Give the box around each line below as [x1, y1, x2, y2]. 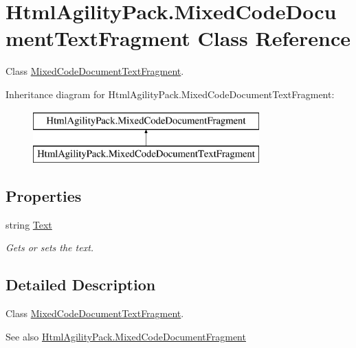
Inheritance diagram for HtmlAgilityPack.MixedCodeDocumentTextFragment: [5, 86, 335, 101]
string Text [5, 217, 52, 231]
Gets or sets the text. [5, 240, 94, 255]
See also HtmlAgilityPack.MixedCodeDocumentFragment [5, 329, 246, 343]
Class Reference [197, 24, 351, 52]
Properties [5, 185, 82, 207]
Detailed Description [5, 274, 156, 295]
